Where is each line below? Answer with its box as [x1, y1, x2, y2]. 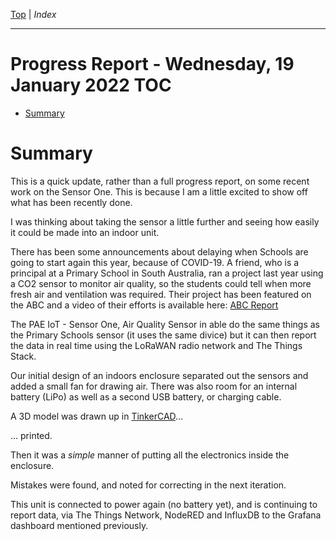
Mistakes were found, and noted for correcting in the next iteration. [10, 479, 287, 491]
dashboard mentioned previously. [10, 519, 149, 531]
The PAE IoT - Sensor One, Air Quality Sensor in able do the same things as [10, 318, 320, 330]
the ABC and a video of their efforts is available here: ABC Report [10, 299, 279, 311]
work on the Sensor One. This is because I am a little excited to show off [10, 185, 308, 198]
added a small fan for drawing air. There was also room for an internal [10, 380, 298, 392]
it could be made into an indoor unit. [10, 226, 160, 238]
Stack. [10, 350, 37, 362]
